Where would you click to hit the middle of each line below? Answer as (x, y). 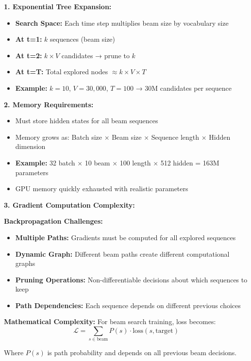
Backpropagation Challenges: (53, 221)
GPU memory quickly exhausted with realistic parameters (102, 189)
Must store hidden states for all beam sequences (87, 121)
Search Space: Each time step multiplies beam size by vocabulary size (122, 23)
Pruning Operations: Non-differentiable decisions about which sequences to (131, 279)
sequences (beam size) (83, 39)
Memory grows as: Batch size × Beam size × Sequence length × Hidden (123, 137)
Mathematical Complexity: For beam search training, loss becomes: (110, 321)
